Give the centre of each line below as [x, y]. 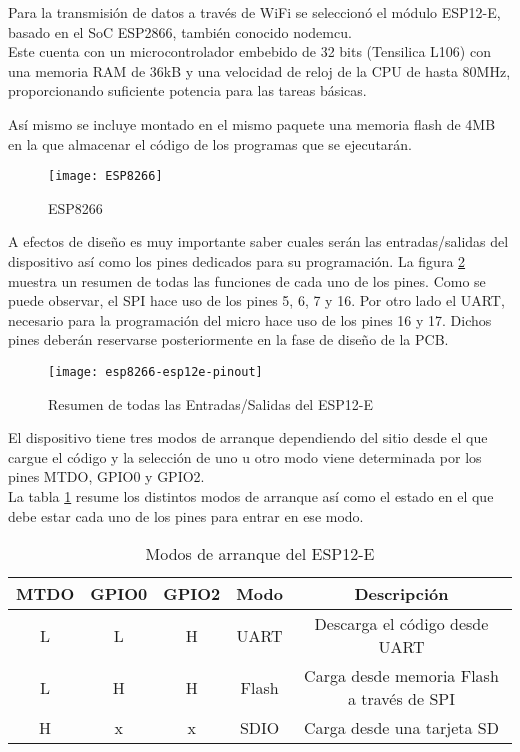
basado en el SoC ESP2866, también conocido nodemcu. [180, 31]
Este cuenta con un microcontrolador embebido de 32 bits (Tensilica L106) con [249, 51]
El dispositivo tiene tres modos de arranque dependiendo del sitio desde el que [248, 437]
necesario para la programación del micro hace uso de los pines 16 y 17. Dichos [250, 319]
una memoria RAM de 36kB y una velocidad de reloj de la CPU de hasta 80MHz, [259, 70]
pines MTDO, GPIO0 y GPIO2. [106, 476]
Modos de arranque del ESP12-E [260, 554]
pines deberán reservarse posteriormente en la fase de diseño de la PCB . [228, 339]
